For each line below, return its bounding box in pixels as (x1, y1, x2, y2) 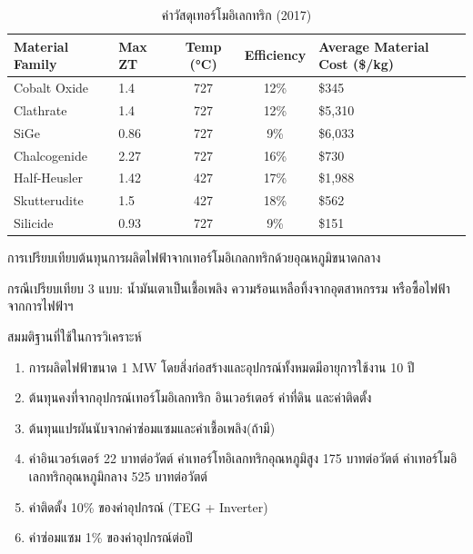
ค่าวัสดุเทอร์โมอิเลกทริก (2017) (161, 5, 312, 24)
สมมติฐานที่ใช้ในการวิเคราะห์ (7, 326, 142, 345)
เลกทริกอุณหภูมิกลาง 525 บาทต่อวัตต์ (28, 466, 207, 485)
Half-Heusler (14, 168, 83, 187)
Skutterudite (14, 191, 84, 210)
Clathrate (14, 100, 67, 119)
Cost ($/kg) (318, 54, 395, 74)
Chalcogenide (14, 145, 87, 164)
